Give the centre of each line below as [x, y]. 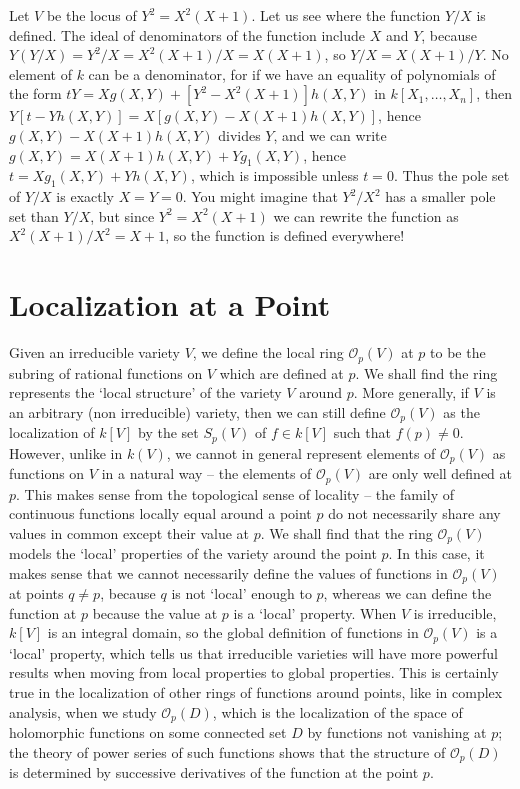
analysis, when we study [83, 711]
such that [362, 432]
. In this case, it [436, 553]
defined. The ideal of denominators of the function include [187, 34]
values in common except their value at [129, 532]
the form [35, 93]
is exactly [85, 196]
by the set [168, 432]
